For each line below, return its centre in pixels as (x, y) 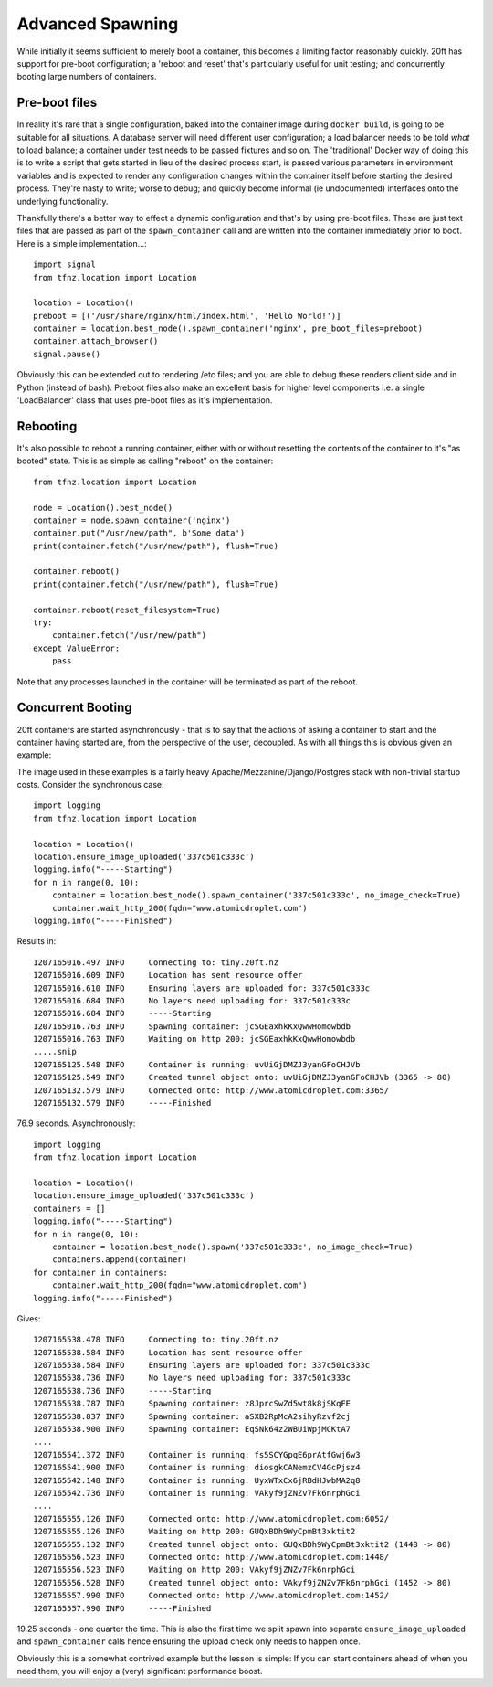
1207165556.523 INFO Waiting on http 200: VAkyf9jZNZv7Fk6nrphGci (194, 1570)
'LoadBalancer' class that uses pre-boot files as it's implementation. (145, 400)
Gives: (29, 1318)
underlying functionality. (63, 201)
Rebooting (47, 426)
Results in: (37, 941)
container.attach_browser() (96, 341)
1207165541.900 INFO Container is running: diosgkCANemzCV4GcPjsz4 (197, 1468)
